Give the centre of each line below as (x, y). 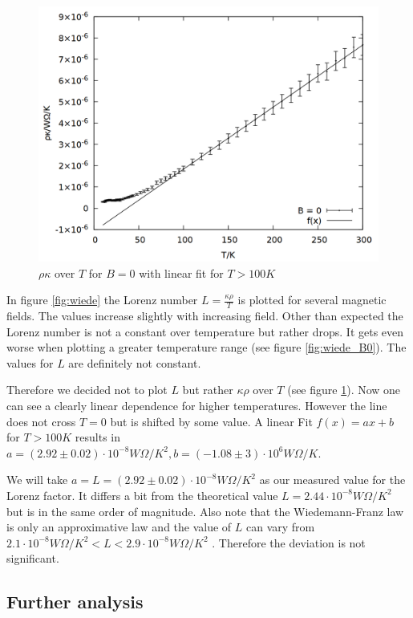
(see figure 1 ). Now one (344, 390)
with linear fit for (181, 272)
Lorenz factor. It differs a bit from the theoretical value (142, 495)
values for (30, 362)
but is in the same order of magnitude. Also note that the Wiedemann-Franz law (205, 511)
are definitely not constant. (135, 362)
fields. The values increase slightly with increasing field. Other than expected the (205, 316)
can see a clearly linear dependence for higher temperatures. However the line (197, 405)
